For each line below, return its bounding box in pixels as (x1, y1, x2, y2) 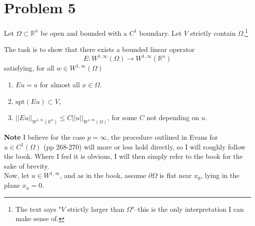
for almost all (40, 79, 80, 90)
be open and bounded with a (40, 27, 127, 38)
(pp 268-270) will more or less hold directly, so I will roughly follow (43, 141, 246, 151)
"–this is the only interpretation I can (131, 203, 244, 214)
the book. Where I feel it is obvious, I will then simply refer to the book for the (4, 151, 243, 161)
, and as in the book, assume (60, 170, 146, 180)
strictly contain (190, 27, 236, 38)
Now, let (4, 170, 29, 180)
